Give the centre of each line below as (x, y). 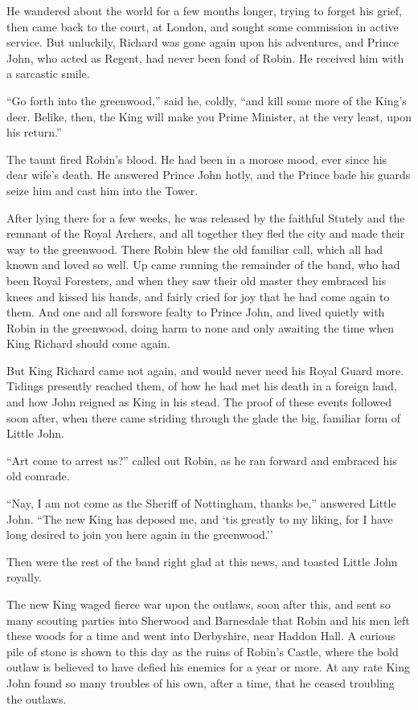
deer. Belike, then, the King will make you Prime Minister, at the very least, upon (209, 116)
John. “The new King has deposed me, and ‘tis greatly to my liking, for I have (200, 518)
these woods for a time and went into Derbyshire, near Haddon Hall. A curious (201, 636)
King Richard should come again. (88, 343)
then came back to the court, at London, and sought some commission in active (203, 26)
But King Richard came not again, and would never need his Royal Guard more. (205, 370)
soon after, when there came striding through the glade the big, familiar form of (204, 417)
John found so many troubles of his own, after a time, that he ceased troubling (201, 682)
